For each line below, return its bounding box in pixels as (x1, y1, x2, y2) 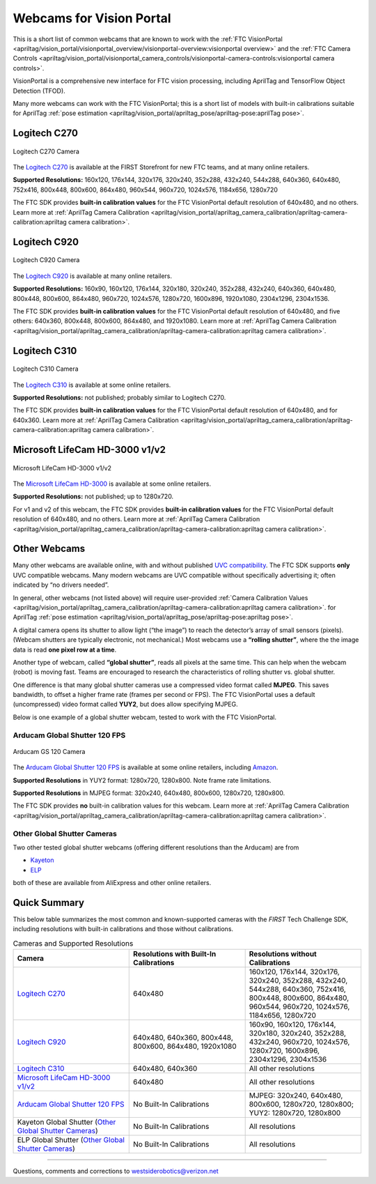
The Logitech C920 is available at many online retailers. (13, 272, 173, 280)
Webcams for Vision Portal (13, 10, 171, 26)
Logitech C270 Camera (13, 147, 79, 155)
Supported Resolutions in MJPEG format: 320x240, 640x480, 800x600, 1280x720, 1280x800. (13, 789, 285, 797)
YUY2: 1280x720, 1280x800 (249, 1108, 341, 1118)
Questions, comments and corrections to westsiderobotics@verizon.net (13, 1167, 219, 1176)
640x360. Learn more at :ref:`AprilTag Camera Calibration (13, 415, 179, 424)
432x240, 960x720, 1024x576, (249, 1037, 350, 1047)
